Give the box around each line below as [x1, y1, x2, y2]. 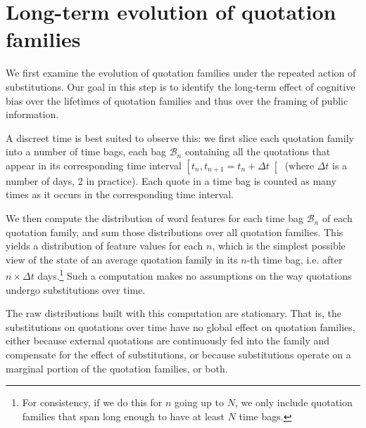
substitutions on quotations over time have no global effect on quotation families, [6, 319, 355, 334]
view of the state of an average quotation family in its [6, 252, 238, 266]
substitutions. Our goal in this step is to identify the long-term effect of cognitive [6, 79, 355, 93]
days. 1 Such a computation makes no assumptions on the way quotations [37, 266, 352, 283]
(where [284, 157, 314, 172]
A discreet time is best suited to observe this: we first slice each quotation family [6, 130, 354, 145]
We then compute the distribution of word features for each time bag [6, 211, 304, 226]
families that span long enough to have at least [22, 408, 225, 423]
